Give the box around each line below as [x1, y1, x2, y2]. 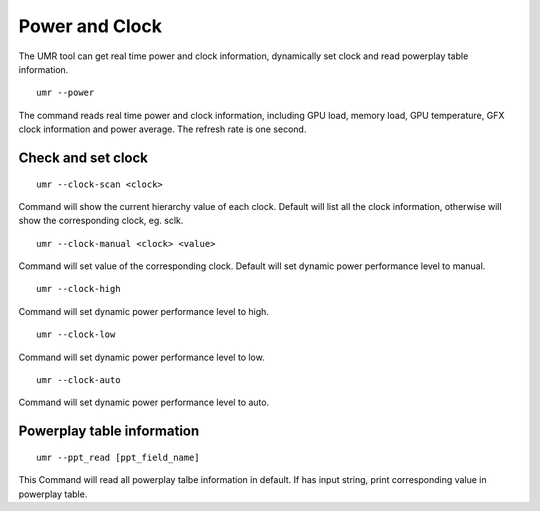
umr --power [36, 87, 95, 99]
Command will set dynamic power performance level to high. [18, 305, 270, 317]
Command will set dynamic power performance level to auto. [18, 396, 270, 409]
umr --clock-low [36, 329, 116, 340]
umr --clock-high [36, 283, 121, 295]
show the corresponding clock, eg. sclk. [18, 215, 184, 227]
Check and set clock [18, 149, 149, 166]
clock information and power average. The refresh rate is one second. [18, 123, 307, 135]
